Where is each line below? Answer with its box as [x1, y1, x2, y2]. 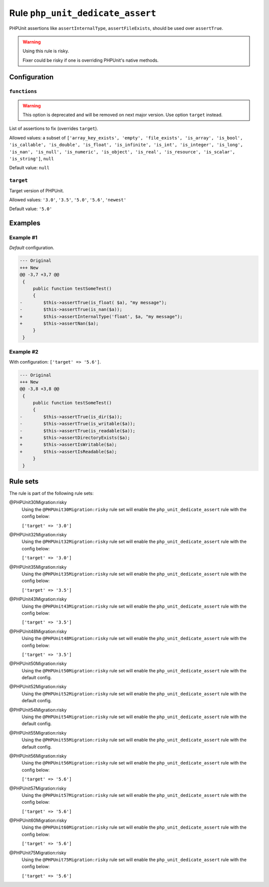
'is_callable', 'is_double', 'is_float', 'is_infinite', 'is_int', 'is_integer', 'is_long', [9, 142, 244, 148]
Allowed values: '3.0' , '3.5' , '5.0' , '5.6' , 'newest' [9, 197, 127, 203]
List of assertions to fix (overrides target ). [9, 126, 98, 131]
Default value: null [9, 165, 50, 171]
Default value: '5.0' [9, 206, 52, 212]
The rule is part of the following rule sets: [9, 491, 94, 497]
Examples [9, 219, 41, 228]
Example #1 [9, 234, 37, 241]
